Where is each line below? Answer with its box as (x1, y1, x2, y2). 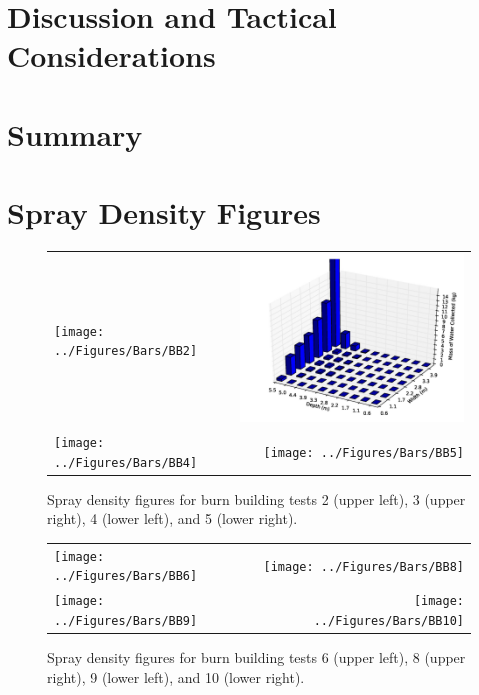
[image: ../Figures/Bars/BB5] (263, 445, 464, 460)
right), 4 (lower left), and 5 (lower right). (47, 508, 298, 529)
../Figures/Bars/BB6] (54, 569, 198, 584)
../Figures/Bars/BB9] (54, 613, 198, 628)
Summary (7, 113, 143, 154)
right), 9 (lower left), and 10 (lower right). (47, 666, 305, 687)
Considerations (7, 35, 216, 76)
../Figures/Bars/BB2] (54, 344, 198, 359)
